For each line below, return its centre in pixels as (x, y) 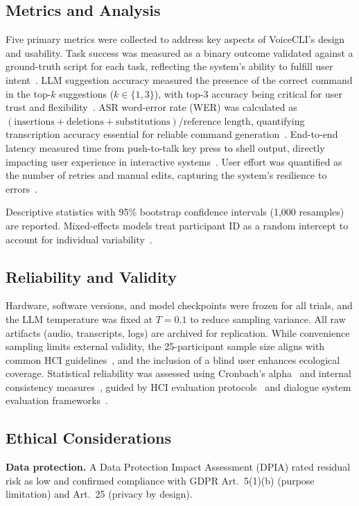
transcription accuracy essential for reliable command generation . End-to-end (172, 134)
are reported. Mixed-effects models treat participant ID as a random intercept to (177, 225)
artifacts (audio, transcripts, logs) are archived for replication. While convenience (178, 332)
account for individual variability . (79, 239)
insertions (34, 122)
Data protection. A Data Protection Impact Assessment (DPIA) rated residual (178, 467)
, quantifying (278, 120)
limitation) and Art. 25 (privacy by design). (99, 494)
